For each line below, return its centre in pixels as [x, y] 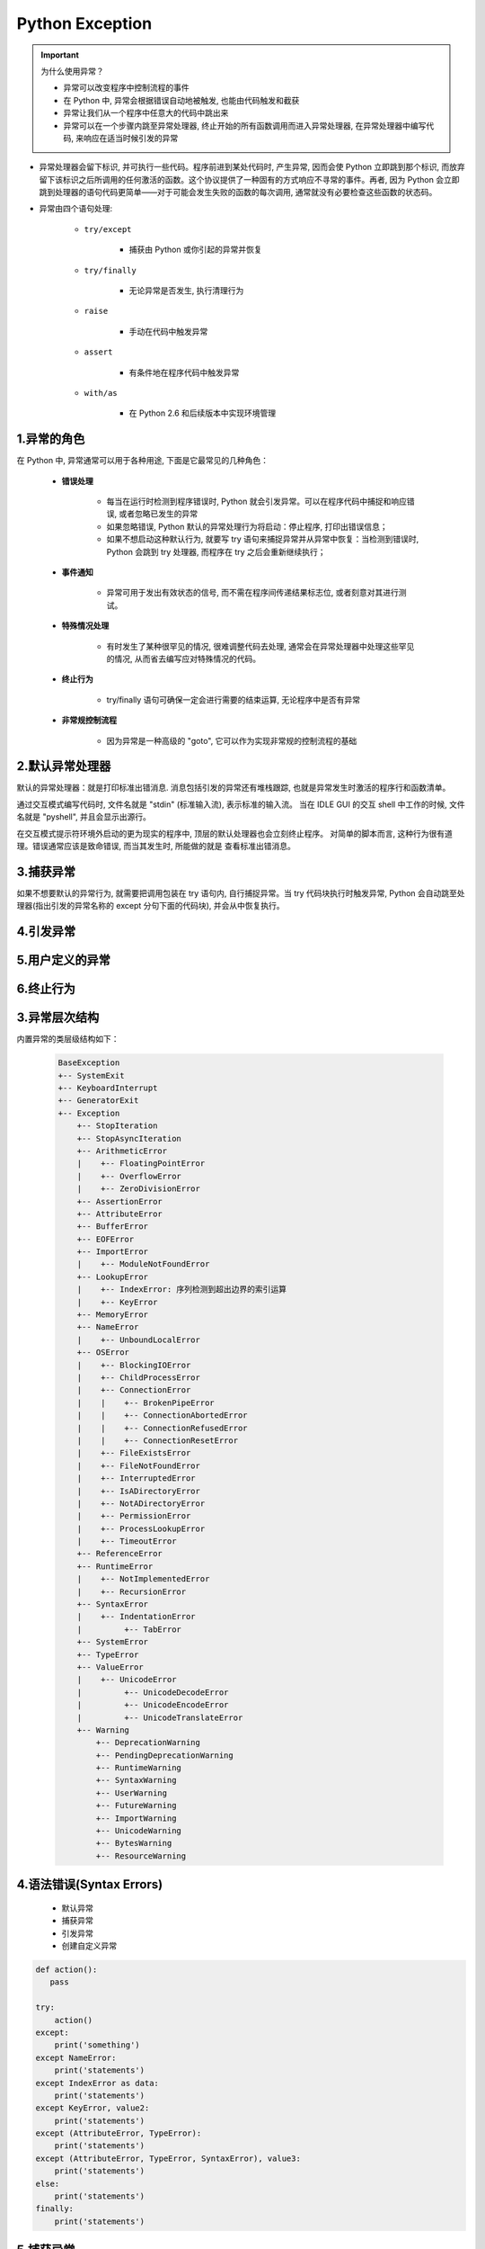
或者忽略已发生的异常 [158, 514]
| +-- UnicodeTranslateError [160, 1717]
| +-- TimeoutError [127, 1541]
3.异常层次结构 [58, 1018]
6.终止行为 [46, 989]
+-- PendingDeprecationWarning [164, 1755]
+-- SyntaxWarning [136, 1780]
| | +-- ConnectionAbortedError [162, 1416]
